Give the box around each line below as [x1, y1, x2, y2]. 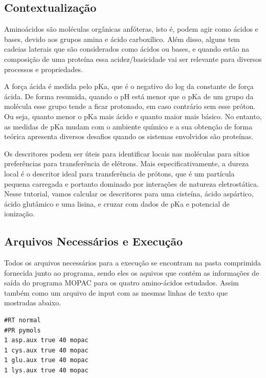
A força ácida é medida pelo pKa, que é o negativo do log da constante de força [4, 81, 254, 92]
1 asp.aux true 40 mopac [4, 337, 88, 344]
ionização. [4, 208, 35, 219]
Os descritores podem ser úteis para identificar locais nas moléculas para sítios [4, 148, 250, 159]
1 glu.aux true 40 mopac [4, 357, 88, 364]
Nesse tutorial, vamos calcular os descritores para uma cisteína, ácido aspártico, [4, 188, 254, 199]
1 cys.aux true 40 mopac [4, 346, 88, 354]
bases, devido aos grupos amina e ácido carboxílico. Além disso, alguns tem [4, 33, 240, 44]
